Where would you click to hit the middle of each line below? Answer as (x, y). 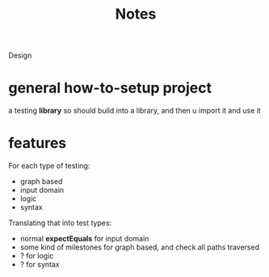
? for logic (37, 256)
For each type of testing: (49, 166)
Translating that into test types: (60, 223)
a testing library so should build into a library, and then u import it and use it (134, 111)
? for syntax (40, 265)
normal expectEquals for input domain (84, 239)
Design (20, 55)
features (38, 143)
